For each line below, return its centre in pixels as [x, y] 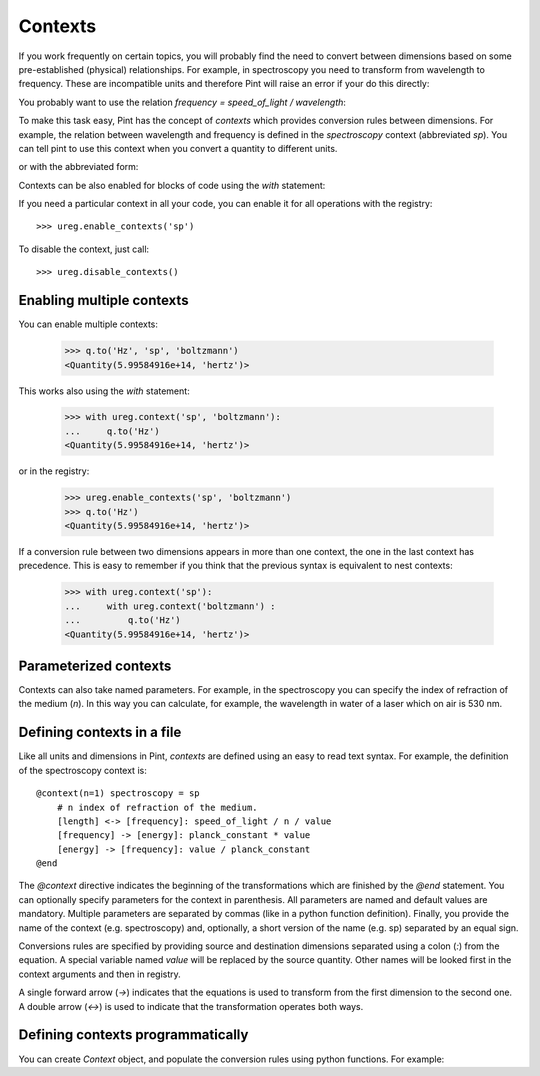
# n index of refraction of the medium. [157, 807]
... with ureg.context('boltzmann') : [170, 606]
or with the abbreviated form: [78, 167]
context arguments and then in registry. [100, 974]
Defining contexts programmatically [133, 1035]
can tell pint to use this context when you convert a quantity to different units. [178, 148]
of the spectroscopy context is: [82, 770]
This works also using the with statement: [104, 391]
